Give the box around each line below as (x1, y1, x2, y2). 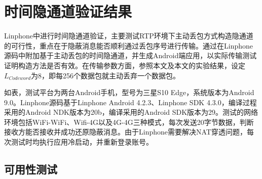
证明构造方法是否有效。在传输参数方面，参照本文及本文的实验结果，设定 (4, 60, 245, 70)
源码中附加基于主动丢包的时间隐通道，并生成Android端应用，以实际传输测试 (4, 50, 257, 61)
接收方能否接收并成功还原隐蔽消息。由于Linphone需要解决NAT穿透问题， (4, 126, 247, 137)
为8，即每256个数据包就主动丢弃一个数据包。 (31, 70, 180, 80)
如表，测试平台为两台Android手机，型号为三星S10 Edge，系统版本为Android (4, 87, 254, 98)
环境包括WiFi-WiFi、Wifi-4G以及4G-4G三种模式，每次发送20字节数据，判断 (4, 116, 254, 127)
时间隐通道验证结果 (4, 1, 132, 22)
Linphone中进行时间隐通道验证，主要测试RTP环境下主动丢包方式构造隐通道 (4, 30, 253, 41)
